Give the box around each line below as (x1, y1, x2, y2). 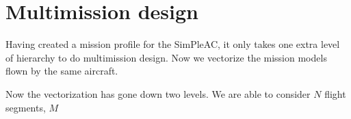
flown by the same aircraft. (5, 64, 118, 78)
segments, (5, 100, 46, 114)
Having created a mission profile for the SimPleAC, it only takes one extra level (5, 37, 340, 51)
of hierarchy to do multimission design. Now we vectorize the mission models (5, 50, 327, 64)
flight (324, 86, 346, 101)
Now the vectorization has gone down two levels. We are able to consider (5, 86, 311, 101)
